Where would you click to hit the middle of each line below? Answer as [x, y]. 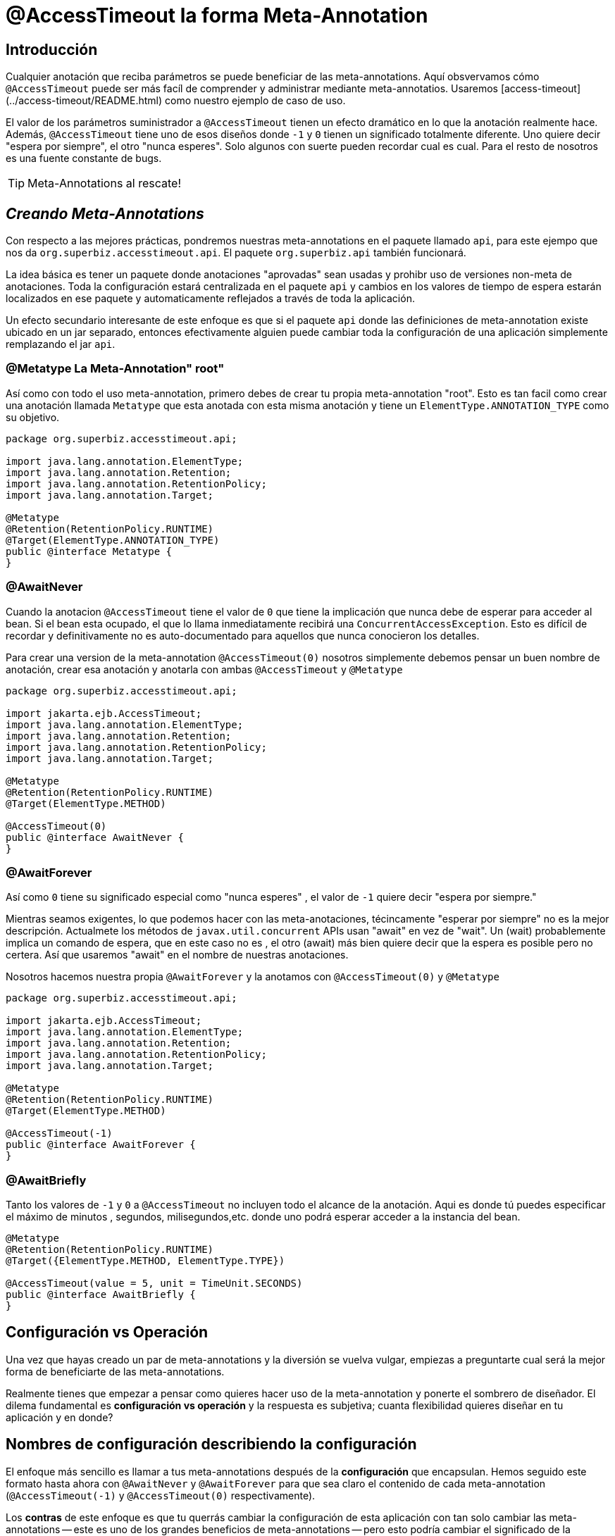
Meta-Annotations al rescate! [105, 183]
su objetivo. [33, 417]
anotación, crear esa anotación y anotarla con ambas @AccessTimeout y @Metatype [204, 669]
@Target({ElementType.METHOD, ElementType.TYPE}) [145, 1261]
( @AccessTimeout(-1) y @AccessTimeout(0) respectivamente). [161, 1495]
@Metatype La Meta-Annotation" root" [115, 369]
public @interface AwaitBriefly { [101, 1295]
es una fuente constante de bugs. [84, 158]
